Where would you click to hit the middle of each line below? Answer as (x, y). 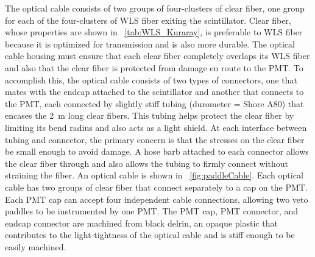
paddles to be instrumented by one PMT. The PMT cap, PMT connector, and (152, 211)
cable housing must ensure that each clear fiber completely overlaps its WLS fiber (157, 56)
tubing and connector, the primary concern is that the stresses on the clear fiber (155, 139)
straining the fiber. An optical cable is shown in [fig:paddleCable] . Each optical (154, 175)
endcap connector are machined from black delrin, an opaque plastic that (141, 223)
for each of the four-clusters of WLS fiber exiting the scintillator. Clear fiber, (148, 20)
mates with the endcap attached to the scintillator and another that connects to (154, 92)
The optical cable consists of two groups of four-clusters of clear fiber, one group (155, 8)
